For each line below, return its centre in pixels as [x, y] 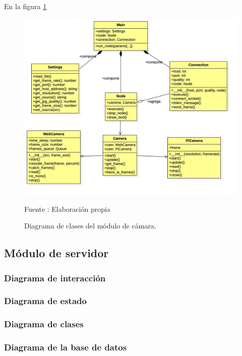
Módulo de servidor [56, 253]
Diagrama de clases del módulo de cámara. [90, 226]
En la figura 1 [25, 6]
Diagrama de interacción [55, 278]
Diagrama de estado [45, 301]
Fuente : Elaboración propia [67, 209]
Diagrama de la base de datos [66, 347]
